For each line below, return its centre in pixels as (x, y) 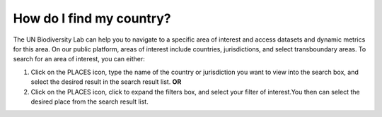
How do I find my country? (92, 18)
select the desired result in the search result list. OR (106, 82)
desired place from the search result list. (89, 101)
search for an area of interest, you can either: (79, 59)
